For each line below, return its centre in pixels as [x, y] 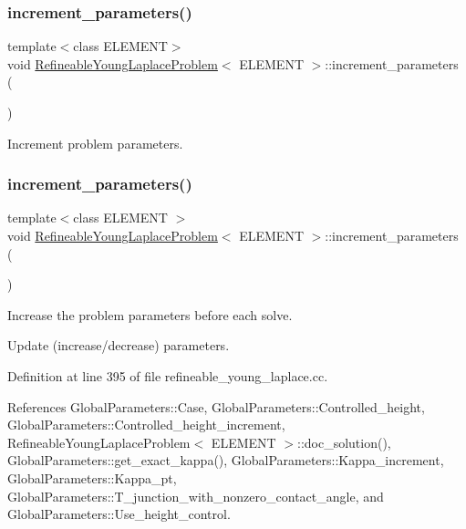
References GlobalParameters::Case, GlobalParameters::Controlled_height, [216, 406]
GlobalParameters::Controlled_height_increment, [146, 425]
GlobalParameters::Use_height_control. [119, 514]
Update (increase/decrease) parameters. [119, 345]
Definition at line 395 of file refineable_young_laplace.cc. [168, 375]
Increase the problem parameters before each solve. [150, 314]
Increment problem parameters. [95, 143]
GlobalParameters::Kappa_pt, [92, 477]
